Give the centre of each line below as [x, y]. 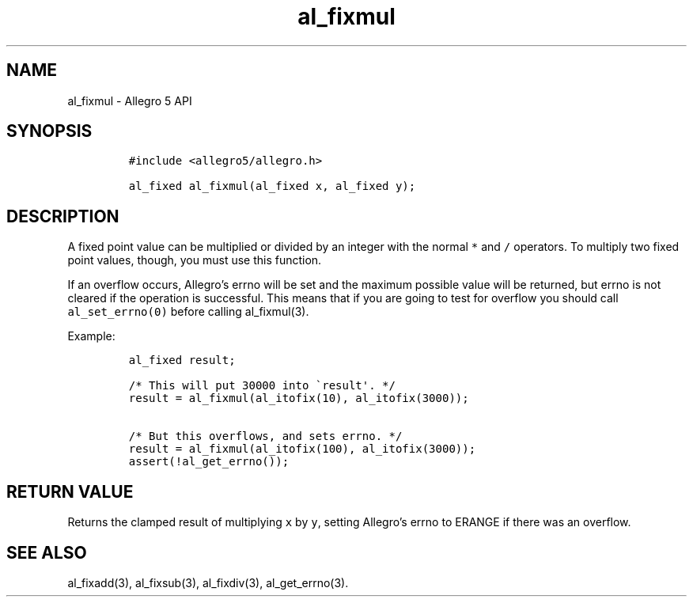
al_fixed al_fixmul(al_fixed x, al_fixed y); [272, 186]
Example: [91, 336]
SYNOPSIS [49, 131]
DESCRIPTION [63, 216]
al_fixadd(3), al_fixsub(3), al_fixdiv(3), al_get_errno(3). [208, 582]
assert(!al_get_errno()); [209, 462]
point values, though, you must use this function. [195, 260]
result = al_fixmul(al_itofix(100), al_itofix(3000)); [302, 449]
